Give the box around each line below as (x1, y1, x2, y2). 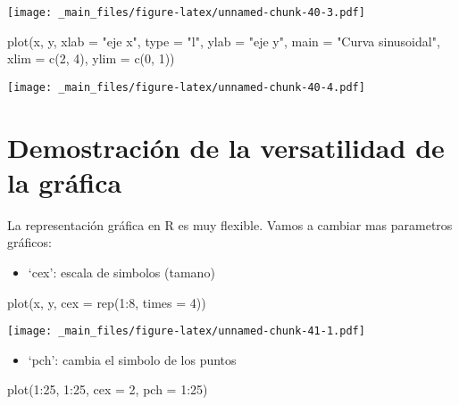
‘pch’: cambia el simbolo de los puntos (28, 350, 237, 368)
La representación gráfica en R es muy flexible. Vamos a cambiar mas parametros (7, 215, 453, 234)
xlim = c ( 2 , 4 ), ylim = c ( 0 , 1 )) (7, 49, 175, 68)
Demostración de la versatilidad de (7, 128, 445, 165)
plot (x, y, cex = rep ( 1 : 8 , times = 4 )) (7, 293, 206, 311)
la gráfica (7, 163, 122, 200)
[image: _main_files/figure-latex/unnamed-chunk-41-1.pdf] (7, 325, 365, 338)
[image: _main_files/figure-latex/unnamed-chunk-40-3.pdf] (7, 6, 365, 19)
